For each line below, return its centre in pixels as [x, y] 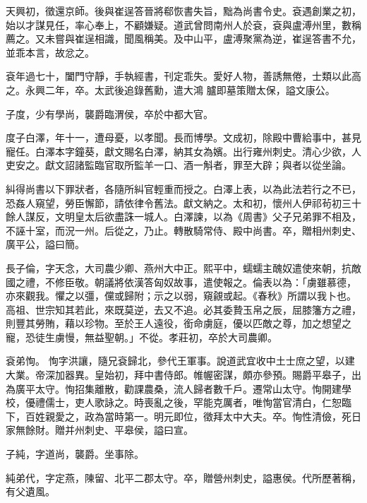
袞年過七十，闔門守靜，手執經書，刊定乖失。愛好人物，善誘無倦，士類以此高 [183, 76]
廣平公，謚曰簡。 [45, 244]
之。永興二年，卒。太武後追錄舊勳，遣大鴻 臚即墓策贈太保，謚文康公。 [170, 89]
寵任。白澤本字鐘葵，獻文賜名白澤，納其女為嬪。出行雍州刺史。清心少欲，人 [183, 151]
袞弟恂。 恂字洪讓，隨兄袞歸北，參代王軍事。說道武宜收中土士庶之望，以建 [180, 361]
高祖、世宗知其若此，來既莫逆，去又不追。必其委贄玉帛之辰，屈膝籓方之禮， [183, 309]
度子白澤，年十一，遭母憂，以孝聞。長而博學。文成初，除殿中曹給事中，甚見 [183, 137]
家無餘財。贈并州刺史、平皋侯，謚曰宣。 [100, 430]
